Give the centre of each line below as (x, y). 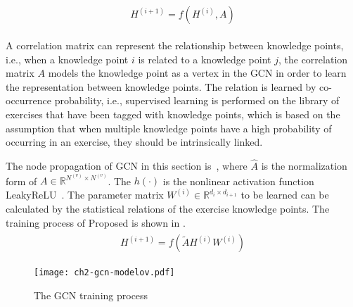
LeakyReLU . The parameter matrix (85, 195)
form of (21, 181)
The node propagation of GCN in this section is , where (127, 166)
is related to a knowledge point (205, 59)
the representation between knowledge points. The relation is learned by (161, 86)
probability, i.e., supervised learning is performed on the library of (197, 100)
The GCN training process (91, 295)
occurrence (29, 100)
